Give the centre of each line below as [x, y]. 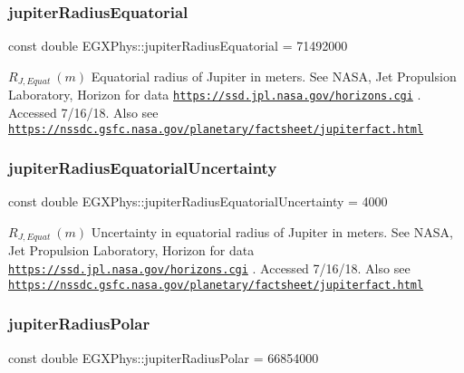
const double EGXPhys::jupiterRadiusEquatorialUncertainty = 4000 [198, 201]
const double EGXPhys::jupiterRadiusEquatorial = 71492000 [178, 46]
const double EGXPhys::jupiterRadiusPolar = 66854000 [164, 357]
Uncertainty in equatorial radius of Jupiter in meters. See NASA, [272, 231]
